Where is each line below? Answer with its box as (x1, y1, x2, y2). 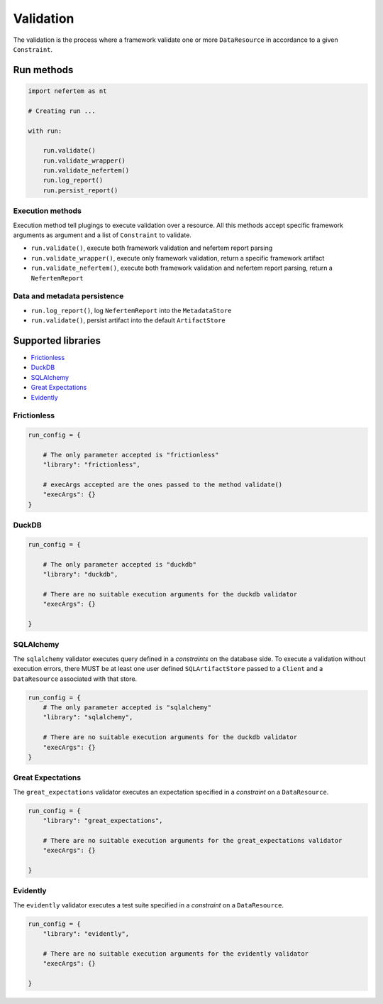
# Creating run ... (28, 107, 96, 115)
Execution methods (13, 206, 82, 216)
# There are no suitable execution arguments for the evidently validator (43, 949, 309, 958)
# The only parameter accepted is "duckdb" (43, 560, 196, 568)
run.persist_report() (43, 186, 118, 195)
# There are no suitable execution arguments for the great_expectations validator (43, 836, 343, 844)
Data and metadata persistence (13, 291, 124, 301)
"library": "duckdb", (43, 570, 118, 579)
